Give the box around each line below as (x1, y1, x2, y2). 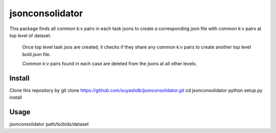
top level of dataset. (9, 32, 52, 38)
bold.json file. (22, 51, 51, 57)
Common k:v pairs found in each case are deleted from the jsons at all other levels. (22, 61, 197, 67)
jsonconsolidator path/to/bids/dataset (9, 121, 89, 127)
